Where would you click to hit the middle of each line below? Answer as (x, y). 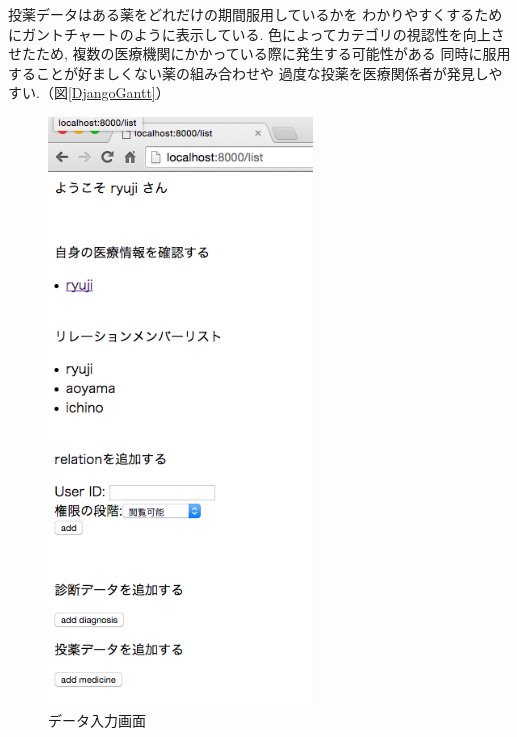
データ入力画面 (97, 720)
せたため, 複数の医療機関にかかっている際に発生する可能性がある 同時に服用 (259, 53)
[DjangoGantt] (111, 92)
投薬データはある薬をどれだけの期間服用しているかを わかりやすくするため (255, 14)
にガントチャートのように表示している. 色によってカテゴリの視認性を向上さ (256, 33)
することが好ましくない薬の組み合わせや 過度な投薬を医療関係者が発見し (248, 72)
